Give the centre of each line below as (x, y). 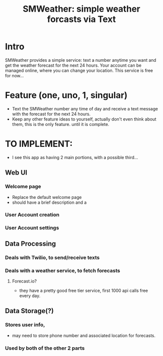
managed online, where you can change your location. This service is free (79, 70)
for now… (15, 75)
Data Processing (31, 243)
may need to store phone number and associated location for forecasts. (84, 335)
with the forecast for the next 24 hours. (51, 114)
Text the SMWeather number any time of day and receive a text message (85, 108)
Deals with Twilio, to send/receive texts (52, 257)
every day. (30, 296)
